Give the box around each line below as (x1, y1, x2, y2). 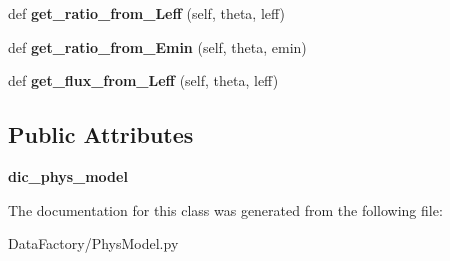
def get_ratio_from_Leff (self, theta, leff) (8, 3, 285, 23)
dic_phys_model (8, 165, 128, 186)
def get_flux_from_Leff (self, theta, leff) (8, 70, 279, 91)
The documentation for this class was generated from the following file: (8, 199, 443, 220)
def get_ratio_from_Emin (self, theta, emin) (8, 36, 307, 57)
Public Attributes (8, 119, 194, 150)
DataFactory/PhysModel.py (8, 233, 179, 254)
